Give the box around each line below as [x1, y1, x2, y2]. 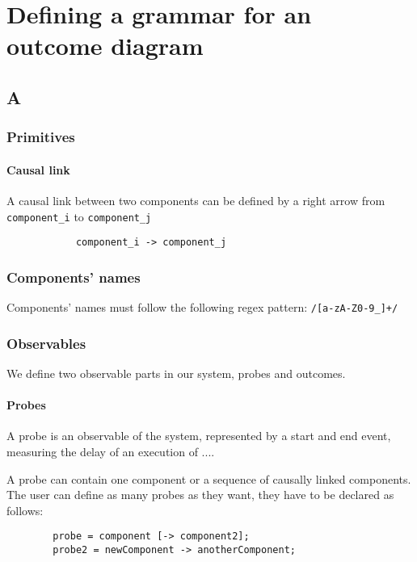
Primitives [6, 127, 75, 147]
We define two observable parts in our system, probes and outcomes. [6, 364, 346, 381]
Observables [6, 333, 86, 353]
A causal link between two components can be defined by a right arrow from [6, 191, 385, 208]
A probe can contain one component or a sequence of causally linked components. [6, 470, 411, 487]
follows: [6, 501, 44, 518]
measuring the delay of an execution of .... [6, 442, 215, 459]
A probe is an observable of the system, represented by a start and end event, [6, 427, 391, 444]
